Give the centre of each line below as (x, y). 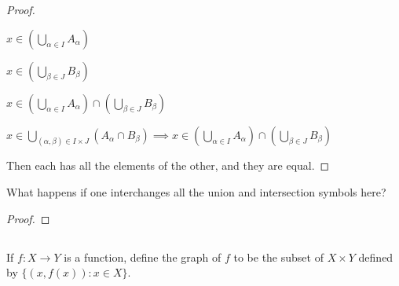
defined (376, 257)
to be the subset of (278, 257)
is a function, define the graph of (143, 257)
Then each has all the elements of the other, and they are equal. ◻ (168, 165)
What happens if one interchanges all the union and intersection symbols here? (196, 192)
